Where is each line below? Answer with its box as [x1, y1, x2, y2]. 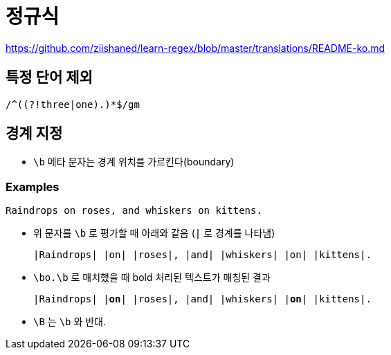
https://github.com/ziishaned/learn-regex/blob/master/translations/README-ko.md [6, 42, 385, 54]
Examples [6, 179, 60, 194]
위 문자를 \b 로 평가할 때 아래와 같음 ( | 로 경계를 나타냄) [33, 227, 275, 239]
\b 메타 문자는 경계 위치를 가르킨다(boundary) [33, 156, 235, 168]
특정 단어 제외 [6, 69, 93, 87]
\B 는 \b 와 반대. [33, 316, 107, 328]
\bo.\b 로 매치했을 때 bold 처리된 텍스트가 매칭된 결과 [33, 271, 271, 284]
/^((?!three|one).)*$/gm [6, 98, 140, 110]
